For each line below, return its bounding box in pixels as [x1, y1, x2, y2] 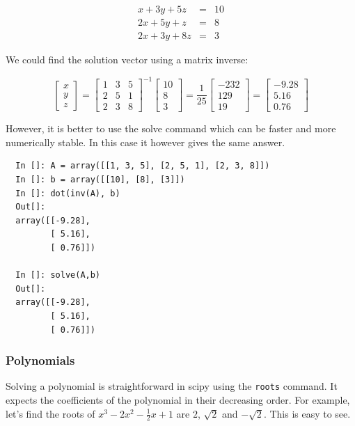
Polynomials [6, 352, 75, 369]
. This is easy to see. [263, 406, 351, 420]
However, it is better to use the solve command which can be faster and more [6, 121, 336, 136]
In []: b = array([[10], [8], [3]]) [15, 175, 185, 185]
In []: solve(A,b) [15, 270, 101, 281]
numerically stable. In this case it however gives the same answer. [6, 134, 285, 149]
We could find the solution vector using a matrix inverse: [6, 52, 248, 67]
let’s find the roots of [6, 406, 95, 420]
